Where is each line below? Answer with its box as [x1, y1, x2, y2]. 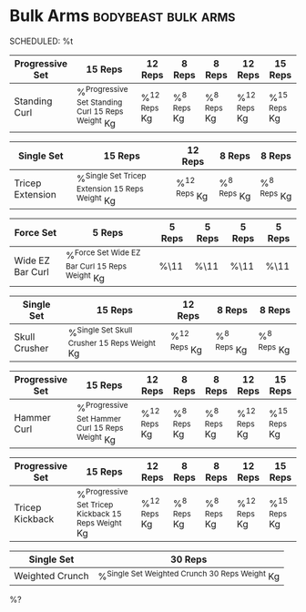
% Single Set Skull [67, 324, 133, 340]
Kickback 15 [76, 509, 122, 519]
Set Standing [76, 97, 123, 107]
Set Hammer [76, 413, 121, 423]
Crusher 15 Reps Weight [67, 338, 157, 349]
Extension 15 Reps [76, 183, 144, 194]
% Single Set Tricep [76, 170, 148, 185]
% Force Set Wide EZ [65, 248, 141, 262]
